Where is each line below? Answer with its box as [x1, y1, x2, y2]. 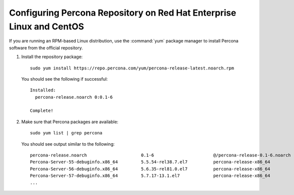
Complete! [30, 108, 53, 113]
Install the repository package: [21, 54, 83, 60]
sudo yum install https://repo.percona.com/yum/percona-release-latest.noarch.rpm [30, 65, 234, 71]
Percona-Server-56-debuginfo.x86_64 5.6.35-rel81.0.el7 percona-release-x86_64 [30, 166, 270, 172]
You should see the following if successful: [21, 76, 108, 82]
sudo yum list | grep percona [30, 130, 103, 136]
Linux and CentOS [9, 21, 84, 32]
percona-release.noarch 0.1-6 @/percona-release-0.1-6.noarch [30, 152, 291, 158]
